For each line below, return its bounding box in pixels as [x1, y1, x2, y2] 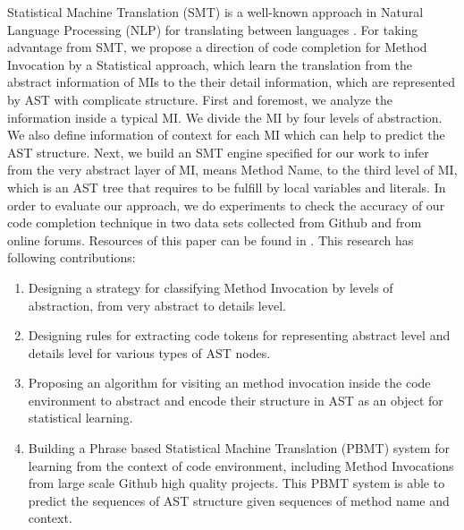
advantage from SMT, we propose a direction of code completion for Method [7, 38, 427, 56]
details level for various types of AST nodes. [28, 343, 271, 362]
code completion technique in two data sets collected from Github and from [7, 213, 422, 232]
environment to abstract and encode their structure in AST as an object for [28, 390, 443, 409]
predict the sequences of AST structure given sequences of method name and [28, 491, 450, 509]
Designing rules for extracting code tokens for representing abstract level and [28, 326, 451, 345]
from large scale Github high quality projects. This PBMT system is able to [28, 474, 445, 492]
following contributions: [7, 248, 136, 267]
